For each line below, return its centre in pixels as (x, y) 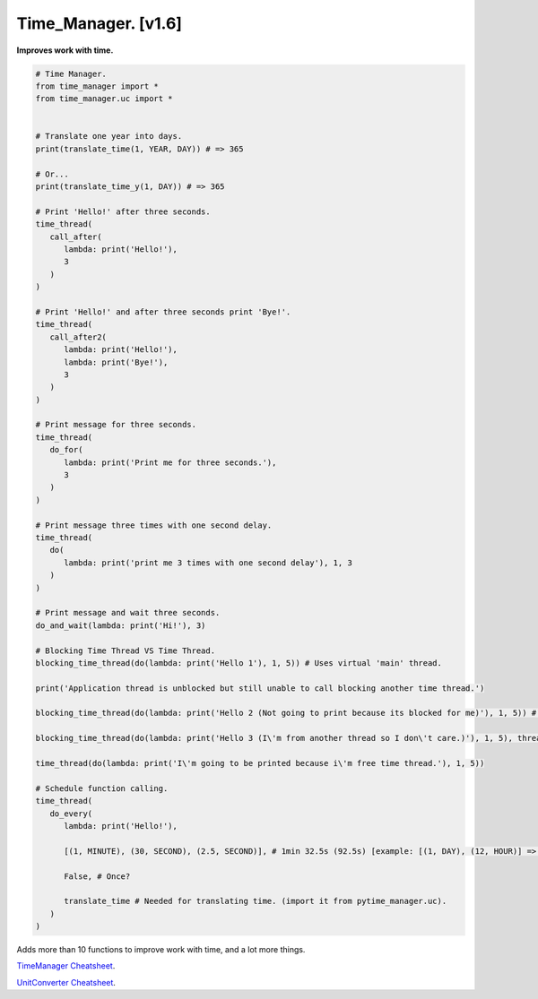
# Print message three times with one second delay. (154, 525)
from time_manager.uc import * (104, 99)
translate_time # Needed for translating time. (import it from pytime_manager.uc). (256, 901)
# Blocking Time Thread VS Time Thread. (125, 650)
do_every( (71, 814)
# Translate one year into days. (109, 136)
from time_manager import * (97, 86)
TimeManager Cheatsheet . (66, 966)
